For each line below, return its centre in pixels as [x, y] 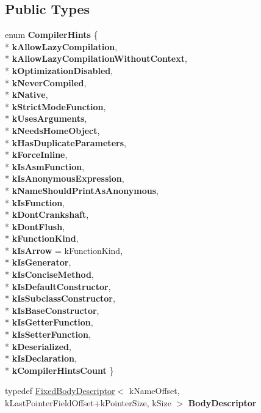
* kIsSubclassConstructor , [60, 298]
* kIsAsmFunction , [45, 166]
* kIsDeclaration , [41, 358]
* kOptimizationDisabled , [59, 70]
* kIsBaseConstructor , [52, 310]
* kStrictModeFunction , [55, 106]
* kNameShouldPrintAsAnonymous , [82, 190]
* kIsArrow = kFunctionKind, [64, 250]
